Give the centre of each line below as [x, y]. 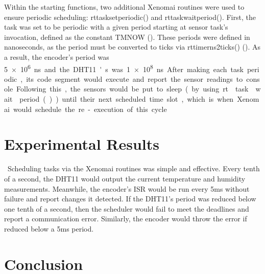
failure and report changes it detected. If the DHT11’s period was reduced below [130, 199]
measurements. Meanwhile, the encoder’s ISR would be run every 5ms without [127, 188]
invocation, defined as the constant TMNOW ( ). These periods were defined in [127, 37]
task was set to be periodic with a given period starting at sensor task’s [116, 27]
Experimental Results [82, 144]
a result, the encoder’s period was [57, 56]
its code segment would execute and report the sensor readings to [135, 78]
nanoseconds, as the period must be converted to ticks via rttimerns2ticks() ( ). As [132, 47]
